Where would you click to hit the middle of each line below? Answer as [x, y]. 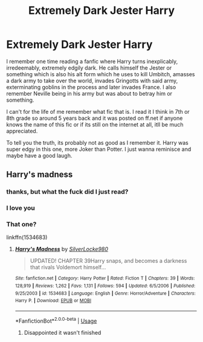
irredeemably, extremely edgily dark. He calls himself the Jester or [89, 68]
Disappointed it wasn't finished [63, 332]
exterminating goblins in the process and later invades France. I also [91, 87]
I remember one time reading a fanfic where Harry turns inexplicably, [92, 61]
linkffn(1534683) [27, 237]
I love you [21, 208]
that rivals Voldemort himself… [68, 268]
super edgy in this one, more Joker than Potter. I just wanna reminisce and [99, 149]
